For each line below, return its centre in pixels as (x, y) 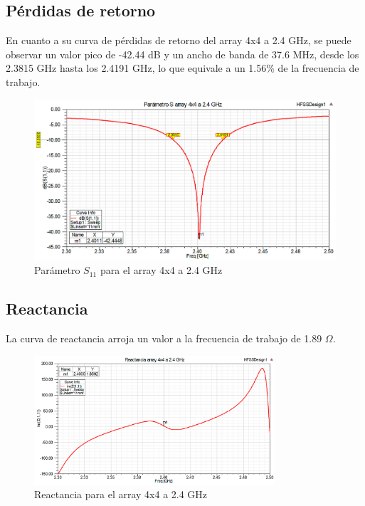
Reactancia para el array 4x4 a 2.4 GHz (121, 494)
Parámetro (57, 270)
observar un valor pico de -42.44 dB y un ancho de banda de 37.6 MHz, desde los (182, 54)
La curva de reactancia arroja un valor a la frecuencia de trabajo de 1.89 (164, 338)
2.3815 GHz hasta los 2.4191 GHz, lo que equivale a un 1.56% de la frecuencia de (182, 68)
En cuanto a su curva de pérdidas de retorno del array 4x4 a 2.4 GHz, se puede (179, 40)
